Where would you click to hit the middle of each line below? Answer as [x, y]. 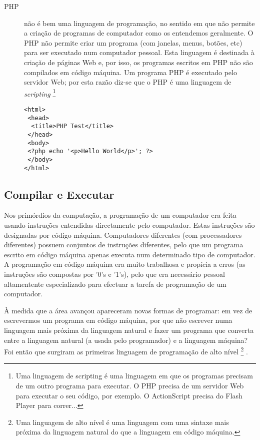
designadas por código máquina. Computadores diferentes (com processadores [123, 235]
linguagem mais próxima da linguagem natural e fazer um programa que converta [129, 330]
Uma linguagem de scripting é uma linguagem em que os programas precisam [134, 376]
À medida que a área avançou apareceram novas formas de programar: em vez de [128, 310]
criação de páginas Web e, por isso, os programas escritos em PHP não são [138, 62]
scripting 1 [40, 93]
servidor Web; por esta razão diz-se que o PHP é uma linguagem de [128, 82]
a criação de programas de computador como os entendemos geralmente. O [139, 33]
